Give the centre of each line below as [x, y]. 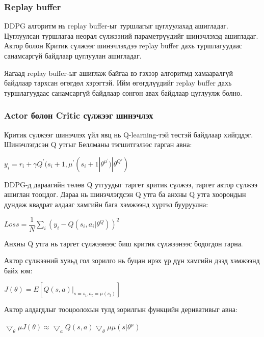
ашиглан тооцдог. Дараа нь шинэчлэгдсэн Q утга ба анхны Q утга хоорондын [125, 194]
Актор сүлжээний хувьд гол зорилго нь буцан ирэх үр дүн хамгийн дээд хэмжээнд [132, 260]
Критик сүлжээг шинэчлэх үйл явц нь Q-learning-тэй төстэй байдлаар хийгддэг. [129, 134]
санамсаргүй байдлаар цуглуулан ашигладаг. [73, 55]
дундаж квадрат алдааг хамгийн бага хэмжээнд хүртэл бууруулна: [106, 204]
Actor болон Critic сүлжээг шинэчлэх [79, 115]
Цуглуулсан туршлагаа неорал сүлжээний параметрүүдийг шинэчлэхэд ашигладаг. [131, 35]
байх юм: [18, 270]
